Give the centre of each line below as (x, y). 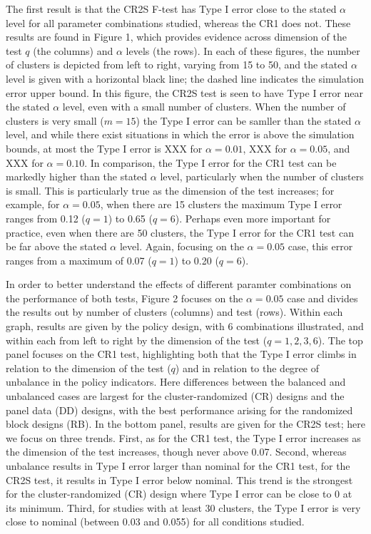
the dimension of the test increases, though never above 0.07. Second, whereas (176, 452)
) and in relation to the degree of (247, 368)
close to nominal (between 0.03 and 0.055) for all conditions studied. (155, 522)
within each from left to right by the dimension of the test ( (137, 340)
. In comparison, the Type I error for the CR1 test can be (210, 162)
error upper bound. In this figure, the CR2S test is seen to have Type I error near (184, 92)
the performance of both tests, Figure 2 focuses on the (124, 298)
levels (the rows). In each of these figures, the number (243, 50)
